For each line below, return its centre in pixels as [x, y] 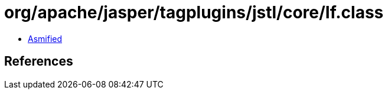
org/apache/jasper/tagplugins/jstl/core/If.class [194, 12]
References [39, 61]
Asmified [45, 38]
